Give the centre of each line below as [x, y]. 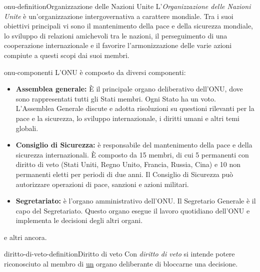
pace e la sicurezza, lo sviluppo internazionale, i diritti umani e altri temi [127, 118]
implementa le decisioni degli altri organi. [79, 220]
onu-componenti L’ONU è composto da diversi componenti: [95, 72]
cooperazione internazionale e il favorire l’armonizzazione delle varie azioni [118, 45]
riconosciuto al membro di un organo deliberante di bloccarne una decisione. [121, 264]
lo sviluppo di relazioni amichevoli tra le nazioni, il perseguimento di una [116, 35]
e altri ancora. [25, 237]
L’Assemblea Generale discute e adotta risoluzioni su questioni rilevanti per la [135, 108]
